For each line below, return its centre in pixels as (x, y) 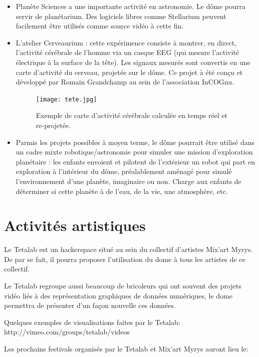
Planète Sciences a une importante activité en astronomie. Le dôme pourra (131, 6)
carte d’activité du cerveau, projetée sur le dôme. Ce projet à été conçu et (129, 72)
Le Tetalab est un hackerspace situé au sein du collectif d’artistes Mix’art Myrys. (128, 249)
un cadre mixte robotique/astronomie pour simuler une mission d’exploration (134, 152)
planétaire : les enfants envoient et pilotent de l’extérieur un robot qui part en (135, 161)
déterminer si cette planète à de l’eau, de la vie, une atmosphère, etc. (122, 191)
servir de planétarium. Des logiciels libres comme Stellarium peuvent (121, 16)
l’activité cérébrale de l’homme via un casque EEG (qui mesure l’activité (127, 52)
